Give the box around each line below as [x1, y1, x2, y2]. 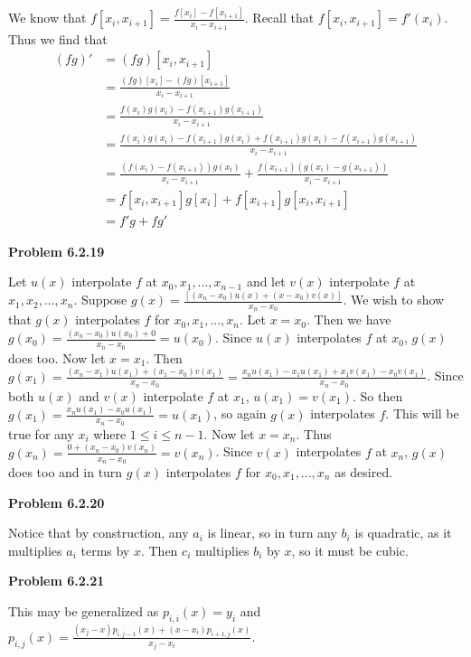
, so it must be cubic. [291, 540, 409, 559]
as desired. [334, 463, 393, 482]
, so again [213, 404, 267, 423]
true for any [8, 424, 74, 443]
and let [246, 272, 286, 291]
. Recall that [244, 8, 315, 27]
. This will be [385, 404, 459, 423]
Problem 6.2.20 [8, 493, 105, 512]
